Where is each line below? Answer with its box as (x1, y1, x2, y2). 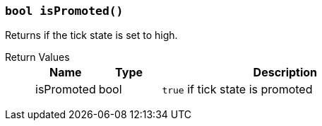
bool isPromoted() (5, 4, 124, 18)
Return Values (5, 51, 70, 64)
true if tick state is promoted (162, 82, 313, 97)
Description (253, 65, 318, 80)
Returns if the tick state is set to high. (5, 29, 178, 42)
